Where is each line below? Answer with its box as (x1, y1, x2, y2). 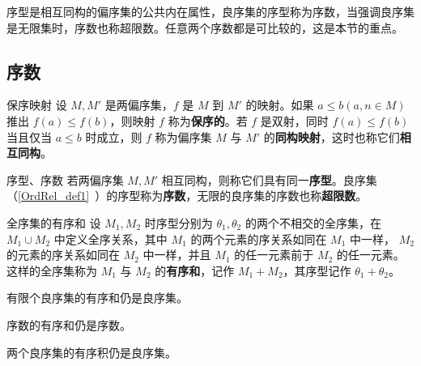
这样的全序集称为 (6, 262, 97, 279)
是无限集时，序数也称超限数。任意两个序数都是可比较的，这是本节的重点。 (6, 19, 403, 36)
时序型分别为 (144, 214, 213, 231)
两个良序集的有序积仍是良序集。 (6, 343, 176, 360)
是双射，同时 (260, 112, 329, 129)
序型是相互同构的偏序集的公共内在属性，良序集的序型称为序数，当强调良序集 (6, 3, 415, 19)
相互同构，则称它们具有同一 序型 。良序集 (161, 171, 377, 188)
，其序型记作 (283, 262, 351, 279)
